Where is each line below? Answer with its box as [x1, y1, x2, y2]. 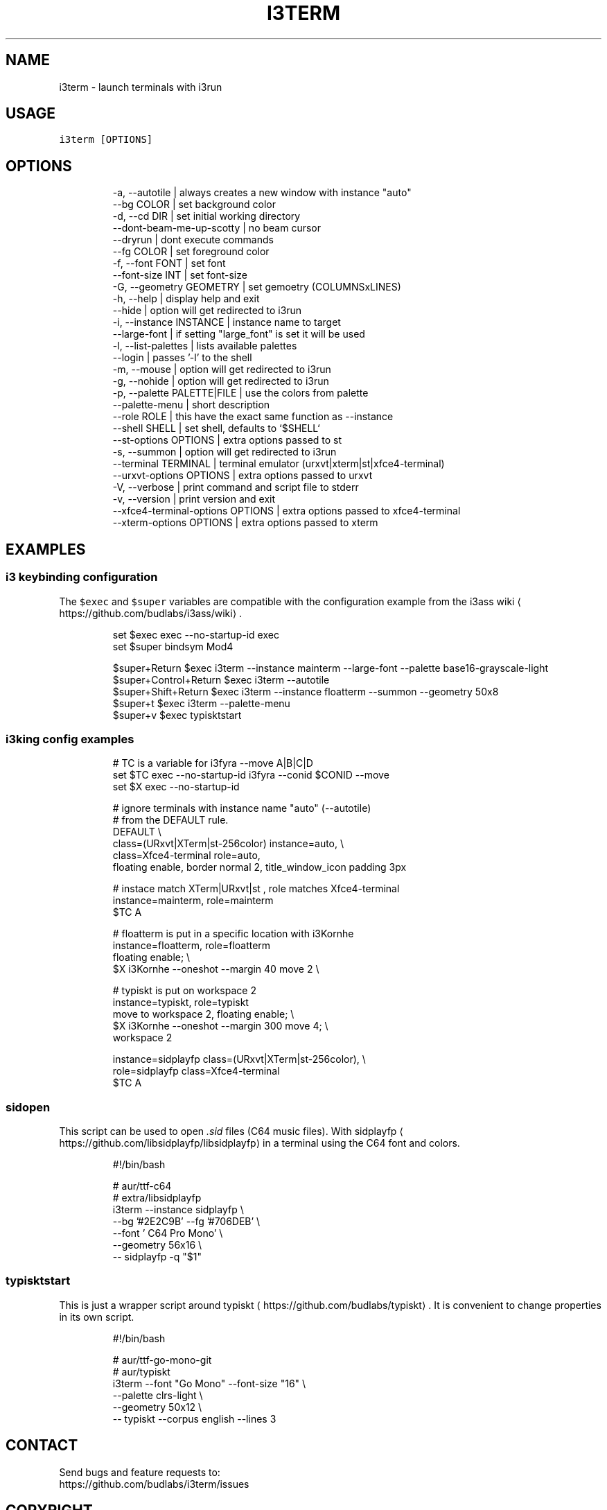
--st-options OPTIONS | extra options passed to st [112, 434, 342, 446]
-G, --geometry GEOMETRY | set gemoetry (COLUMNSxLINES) [112, 281, 401, 293]
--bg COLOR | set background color [112, 198, 276, 211]
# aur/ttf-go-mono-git [112, 1353, 212, 1366]
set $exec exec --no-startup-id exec [112, 628, 279, 641]
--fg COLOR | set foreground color [112, 245, 270, 258]
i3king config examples [6, 731, 134, 746]
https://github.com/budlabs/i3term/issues [59, 1477, 249, 1490]
